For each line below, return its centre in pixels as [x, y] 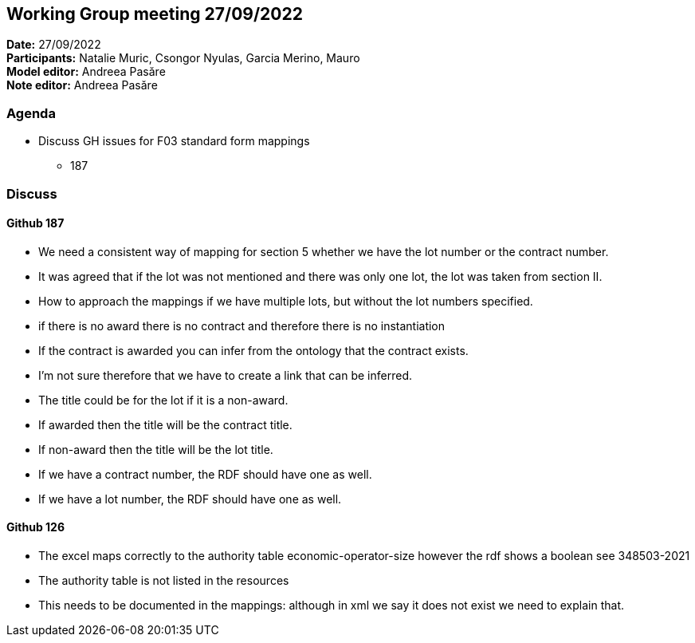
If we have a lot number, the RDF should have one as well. [190, 499]
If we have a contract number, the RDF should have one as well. [205, 474]
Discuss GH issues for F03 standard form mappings [174, 141]
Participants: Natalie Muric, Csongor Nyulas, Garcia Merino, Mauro [183, 58]
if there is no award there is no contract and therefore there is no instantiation [242, 325]
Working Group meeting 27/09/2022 [155, 14]
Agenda [31, 113]
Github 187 [35, 223]
